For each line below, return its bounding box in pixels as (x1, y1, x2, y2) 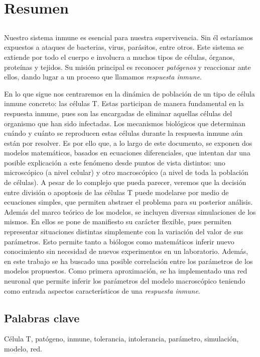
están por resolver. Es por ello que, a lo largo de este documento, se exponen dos (4, 137, 252, 148)
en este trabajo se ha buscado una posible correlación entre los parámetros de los (4, 255, 253, 266)
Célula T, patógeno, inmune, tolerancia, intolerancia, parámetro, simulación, (4, 333, 239, 344)
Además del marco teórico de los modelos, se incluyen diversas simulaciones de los (4, 206, 256, 217)
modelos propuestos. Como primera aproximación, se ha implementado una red (4, 265, 247, 276)
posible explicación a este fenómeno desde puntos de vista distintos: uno (4, 157, 225, 167)
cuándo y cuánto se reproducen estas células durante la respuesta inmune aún (4, 128, 243, 138)
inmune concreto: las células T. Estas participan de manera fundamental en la (4, 98, 244, 109)
